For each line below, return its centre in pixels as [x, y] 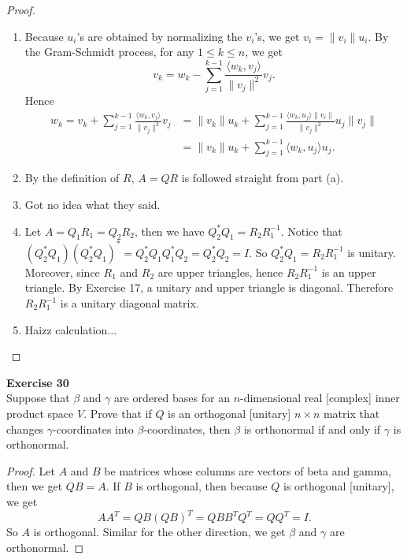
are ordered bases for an [172, 398]
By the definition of [72, 178]
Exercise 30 [38, 382]
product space [40, 413]
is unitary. [372, 252]
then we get [35, 486]
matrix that [351, 413]
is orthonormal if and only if [312, 429]
